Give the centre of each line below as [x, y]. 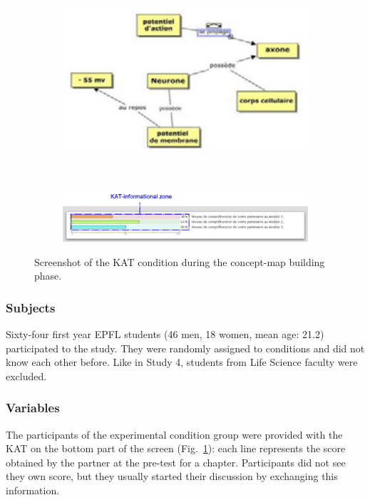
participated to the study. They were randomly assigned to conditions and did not [185, 348]
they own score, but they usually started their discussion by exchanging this [172, 476]
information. [33, 490]
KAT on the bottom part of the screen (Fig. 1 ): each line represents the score [176, 448]
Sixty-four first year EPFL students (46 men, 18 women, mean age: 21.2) [165, 333]
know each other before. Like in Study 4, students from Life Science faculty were [182, 362]
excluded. [26, 376]
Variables [33, 408]
